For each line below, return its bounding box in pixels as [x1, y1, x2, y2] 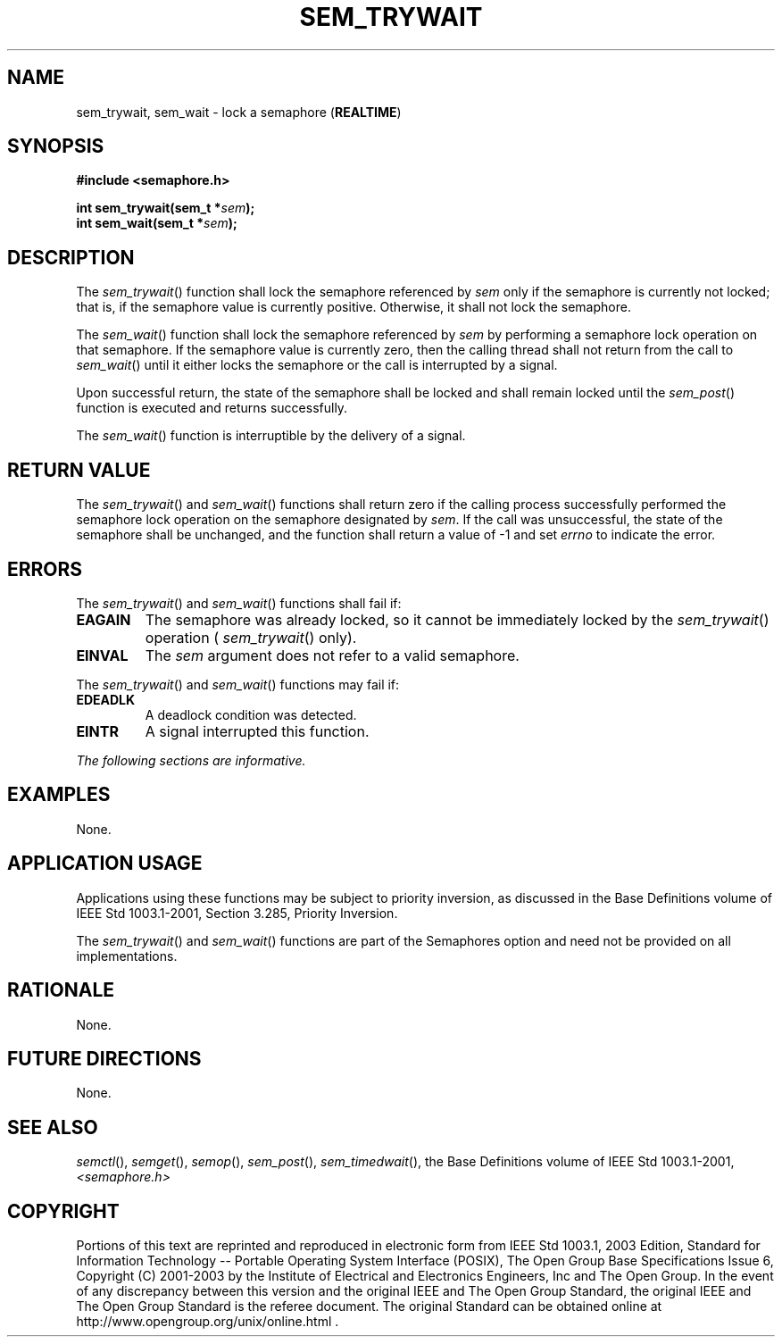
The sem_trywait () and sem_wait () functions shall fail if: [76, 595, 402, 611]
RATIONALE [7, 979, 115, 1002]
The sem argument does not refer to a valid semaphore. [145, 646, 520, 664]
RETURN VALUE [7, 458, 151, 481]
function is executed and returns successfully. [76, 400, 348, 416]
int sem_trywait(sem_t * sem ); [76, 200, 255, 216]
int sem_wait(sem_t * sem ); [76, 215, 237, 231]
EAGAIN [76, 610, 131, 629]
